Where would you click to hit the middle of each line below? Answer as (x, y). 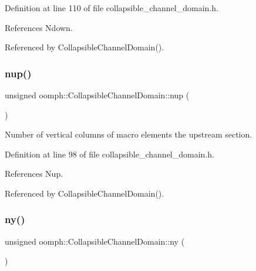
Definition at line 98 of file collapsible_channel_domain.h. (110, 154)
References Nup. (34, 174)
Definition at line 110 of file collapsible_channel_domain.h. (112, 8)
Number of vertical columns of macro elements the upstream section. (129, 134)
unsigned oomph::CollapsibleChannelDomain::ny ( (95, 241)
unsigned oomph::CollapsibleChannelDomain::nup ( (97, 95)
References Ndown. (39, 27)
